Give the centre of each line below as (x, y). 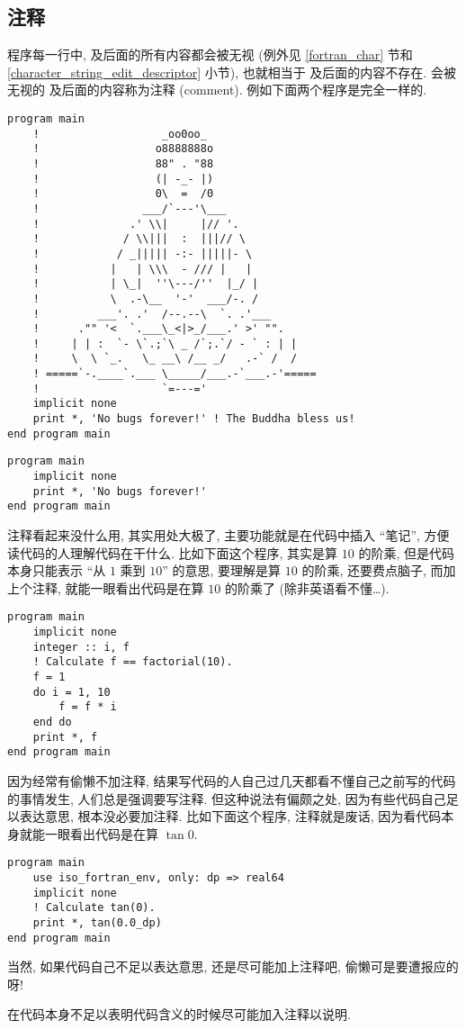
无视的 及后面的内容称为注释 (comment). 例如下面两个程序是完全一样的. (217, 90)
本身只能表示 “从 (57, 570)
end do (52, 722)
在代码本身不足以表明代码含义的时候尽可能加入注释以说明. (179, 1014)
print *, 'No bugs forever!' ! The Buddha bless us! (194, 419)
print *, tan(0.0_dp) (97, 922)
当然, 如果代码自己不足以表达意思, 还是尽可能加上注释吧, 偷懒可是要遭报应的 (233, 966)
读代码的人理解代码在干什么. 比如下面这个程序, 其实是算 (173, 552)
